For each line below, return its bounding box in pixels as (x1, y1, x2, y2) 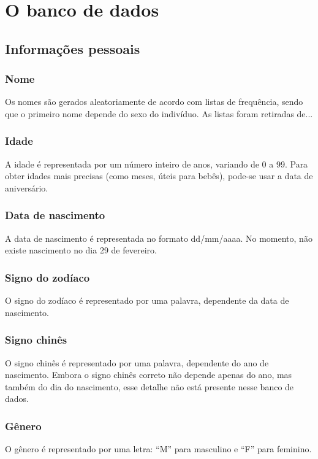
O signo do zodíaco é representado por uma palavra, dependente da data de (5, 294, 289, 307)
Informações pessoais (5, 39, 140, 58)
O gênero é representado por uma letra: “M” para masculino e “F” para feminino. (5, 442, 312, 455)
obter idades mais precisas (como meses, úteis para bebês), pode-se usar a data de (5, 169, 313, 182)
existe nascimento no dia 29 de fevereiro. (5, 244, 157, 256)
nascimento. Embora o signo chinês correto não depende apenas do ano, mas (5, 368, 292, 381)
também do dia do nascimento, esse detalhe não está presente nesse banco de (5, 380, 294, 393)
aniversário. (5, 181, 48, 194)
